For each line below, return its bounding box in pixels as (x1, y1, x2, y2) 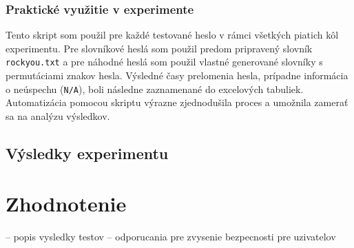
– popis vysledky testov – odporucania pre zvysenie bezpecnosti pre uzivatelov (6, 229, 336, 244)
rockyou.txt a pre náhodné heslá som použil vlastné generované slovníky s (6, 54, 323, 69)
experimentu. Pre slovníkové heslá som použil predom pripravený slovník (6, 41, 313, 55)
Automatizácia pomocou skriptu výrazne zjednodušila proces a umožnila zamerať (6, 95, 348, 110)
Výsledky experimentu (6, 142, 169, 163)
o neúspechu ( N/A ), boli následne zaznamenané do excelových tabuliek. (6, 81, 304, 96)
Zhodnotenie (6, 189, 127, 218)
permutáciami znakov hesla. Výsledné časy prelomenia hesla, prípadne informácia (6, 68, 348, 83)
